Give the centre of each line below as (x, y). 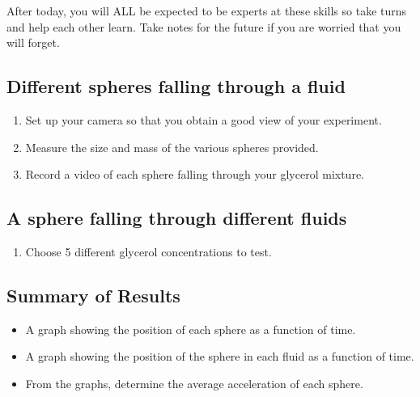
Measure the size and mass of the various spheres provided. (172, 147)
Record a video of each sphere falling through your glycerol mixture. (195, 174)
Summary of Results (93, 295)
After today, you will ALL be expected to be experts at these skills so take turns (207, 11)
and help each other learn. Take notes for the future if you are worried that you (204, 26)
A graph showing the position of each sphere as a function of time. (191, 329)
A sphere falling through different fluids (177, 218)
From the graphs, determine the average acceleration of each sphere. (194, 383)
